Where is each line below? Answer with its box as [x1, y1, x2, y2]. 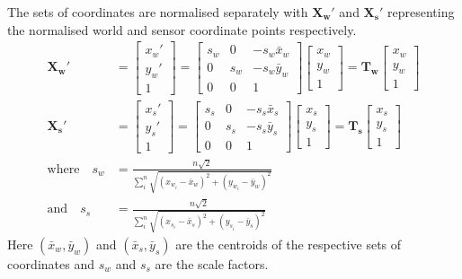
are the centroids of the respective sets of [175, 234, 402, 253]
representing [387, 3, 455, 21]
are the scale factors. [155, 254, 269, 273]
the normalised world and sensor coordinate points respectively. [7, 20, 357, 39]
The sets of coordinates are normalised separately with [7, 3, 308, 21]
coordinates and [7, 254, 94, 273]
